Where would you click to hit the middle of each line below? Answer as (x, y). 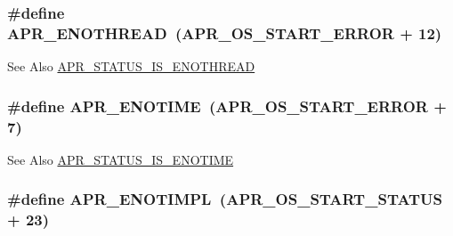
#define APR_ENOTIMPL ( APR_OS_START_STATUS (225, 199)
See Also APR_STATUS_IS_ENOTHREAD (131, 66)
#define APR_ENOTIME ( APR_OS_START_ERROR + (227, 106)
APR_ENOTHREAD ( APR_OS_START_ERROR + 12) (225, 33)
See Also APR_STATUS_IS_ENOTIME (121, 159)
